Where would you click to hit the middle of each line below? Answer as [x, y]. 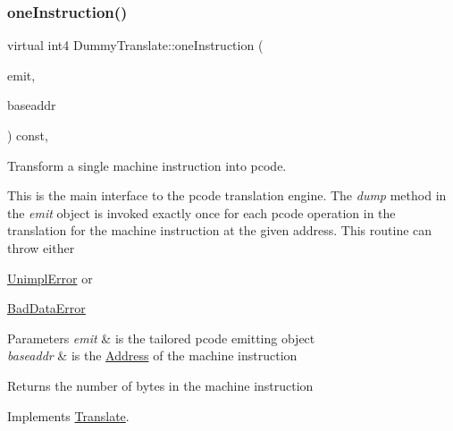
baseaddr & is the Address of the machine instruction [152, 355]
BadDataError [46, 308]
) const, [28, 135]
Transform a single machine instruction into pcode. [147, 165]
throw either [41, 247]
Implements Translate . [68, 415]
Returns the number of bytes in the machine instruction [160, 385]
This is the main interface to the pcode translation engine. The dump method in [227, 195]
